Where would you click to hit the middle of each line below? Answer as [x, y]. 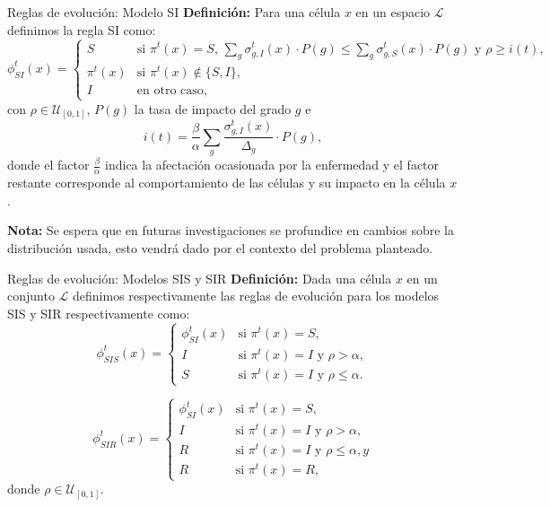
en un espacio [393, 12]
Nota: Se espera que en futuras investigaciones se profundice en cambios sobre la [231, 230]
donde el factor [48, 165]
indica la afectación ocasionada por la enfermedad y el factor [272, 165]
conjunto [31, 296]
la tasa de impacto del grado [213, 108]
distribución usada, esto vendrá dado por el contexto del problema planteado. [220, 247]
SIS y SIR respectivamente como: [99, 313]
